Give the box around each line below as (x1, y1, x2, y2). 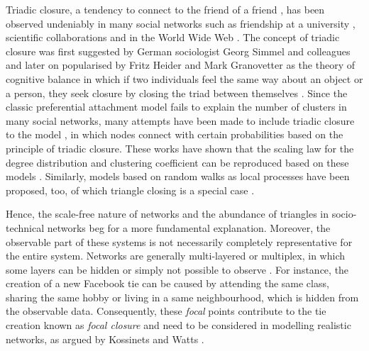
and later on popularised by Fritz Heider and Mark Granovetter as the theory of (6, 57, 355, 72)
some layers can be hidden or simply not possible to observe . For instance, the (6, 262, 349, 277)
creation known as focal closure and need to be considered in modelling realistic (6, 318, 351, 333)
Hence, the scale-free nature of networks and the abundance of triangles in (6, 206, 329, 221)
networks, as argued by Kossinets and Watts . (6, 331, 204, 346)
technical (6, 220, 45, 235)
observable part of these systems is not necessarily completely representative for (6, 234, 353, 249)
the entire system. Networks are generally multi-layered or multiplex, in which (6, 248, 345, 263)
